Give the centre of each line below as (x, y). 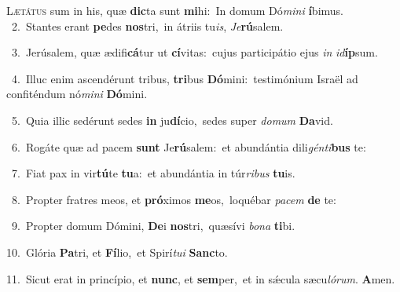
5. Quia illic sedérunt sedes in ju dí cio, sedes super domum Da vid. (172, 120)
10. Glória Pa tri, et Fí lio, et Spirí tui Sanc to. (117, 252)
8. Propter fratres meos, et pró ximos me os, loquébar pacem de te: (174, 199)
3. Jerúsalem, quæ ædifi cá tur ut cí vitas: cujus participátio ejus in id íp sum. (194, 52)
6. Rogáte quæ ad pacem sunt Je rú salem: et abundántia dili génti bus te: (189, 146)
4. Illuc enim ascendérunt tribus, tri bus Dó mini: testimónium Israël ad (185, 78)
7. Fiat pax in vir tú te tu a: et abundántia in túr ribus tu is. (153, 173)
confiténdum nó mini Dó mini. (77, 94)
